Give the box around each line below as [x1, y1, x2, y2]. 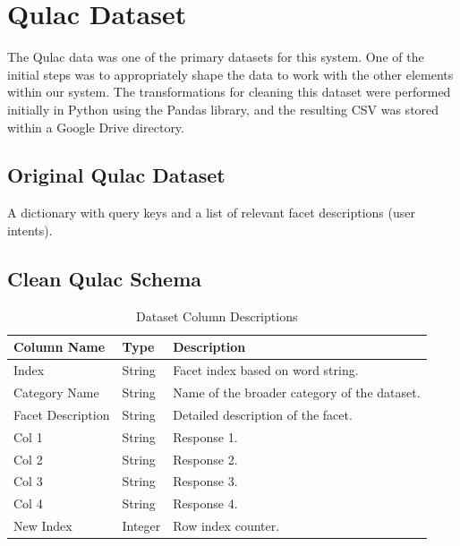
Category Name [13, 382, 99, 401]
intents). [7, 220, 53, 239]
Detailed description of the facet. [173, 405, 353, 423]
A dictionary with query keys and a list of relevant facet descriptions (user [7, 203, 415, 222]
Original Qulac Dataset [7, 161, 226, 189]
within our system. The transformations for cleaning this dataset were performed [7, 82, 451, 101]
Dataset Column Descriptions [136, 306, 298, 325]
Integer [122, 516, 161, 535]
